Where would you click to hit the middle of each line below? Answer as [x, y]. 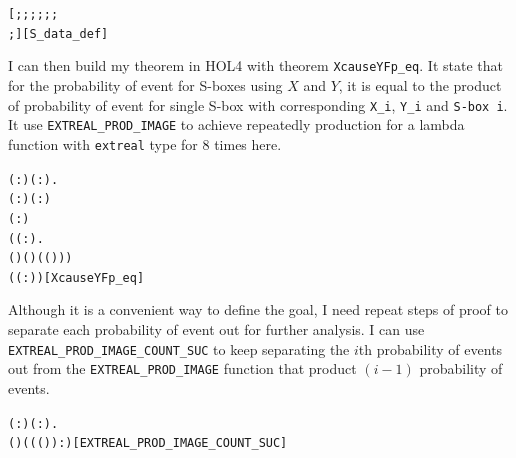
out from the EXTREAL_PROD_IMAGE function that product [182, 368]
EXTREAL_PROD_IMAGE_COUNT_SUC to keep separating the [179, 348]
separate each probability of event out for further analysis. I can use [216, 329]
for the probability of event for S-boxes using [145, 84]
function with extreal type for [103, 143]
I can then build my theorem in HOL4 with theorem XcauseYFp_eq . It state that [255, 65]
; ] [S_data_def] [58, 33]
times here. [248, 143]
